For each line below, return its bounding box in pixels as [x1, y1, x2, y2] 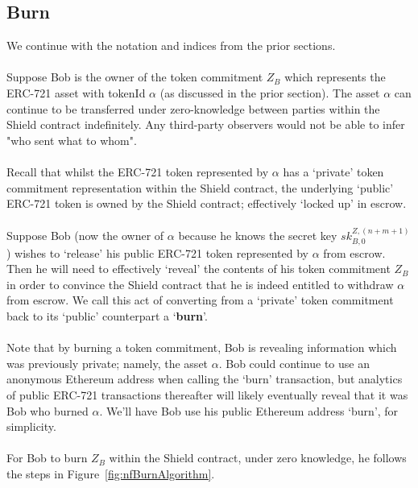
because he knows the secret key [178, 227, 337, 244]
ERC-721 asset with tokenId [6, 84, 146, 101]
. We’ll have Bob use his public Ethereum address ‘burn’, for [99, 402, 399, 419]
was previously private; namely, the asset [6, 354, 209, 371]
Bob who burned [6, 402, 89, 419]
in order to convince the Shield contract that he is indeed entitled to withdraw [6, 275, 394, 292]
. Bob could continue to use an [218, 354, 370, 371]
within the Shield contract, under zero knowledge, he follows [109, 449, 407, 466]
